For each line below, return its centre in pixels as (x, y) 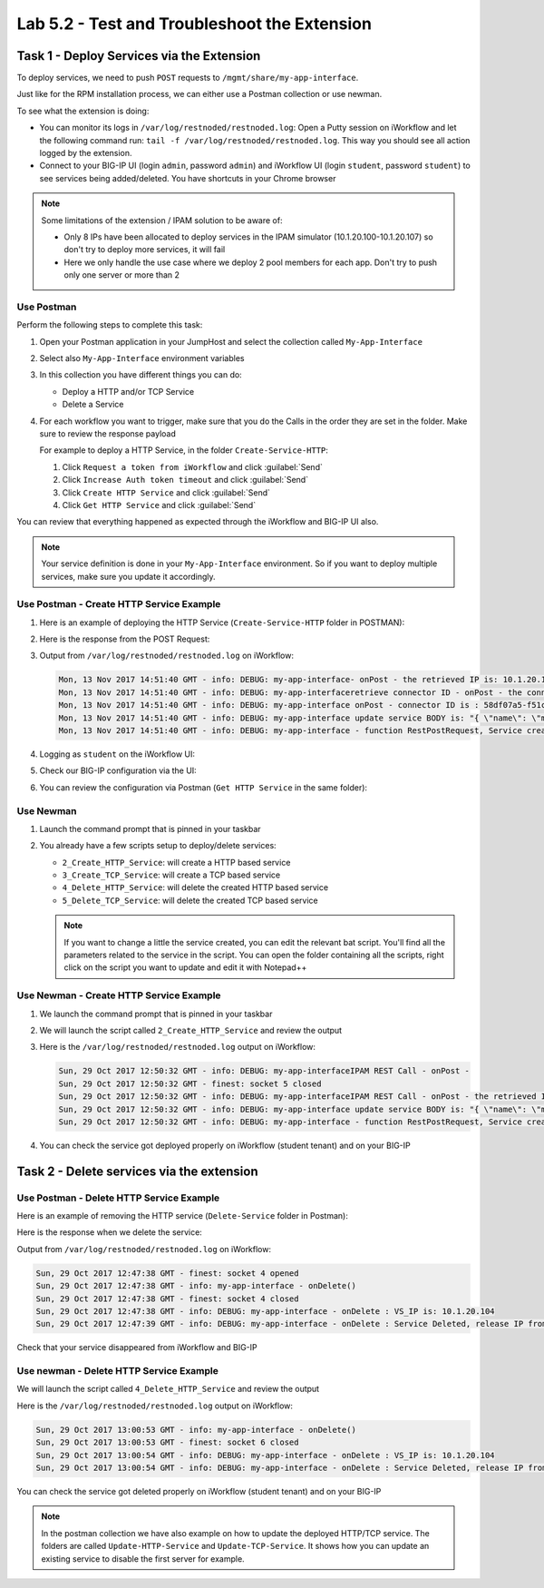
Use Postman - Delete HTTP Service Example (118, 1198)
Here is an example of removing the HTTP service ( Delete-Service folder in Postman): (182, 1216)
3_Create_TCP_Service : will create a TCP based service (171, 875)
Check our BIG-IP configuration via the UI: (118, 770)
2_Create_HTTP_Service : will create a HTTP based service (176, 862)
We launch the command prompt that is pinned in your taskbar (156, 1014)
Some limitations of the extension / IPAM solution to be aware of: (162, 220)
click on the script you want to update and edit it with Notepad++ (185, 967)
